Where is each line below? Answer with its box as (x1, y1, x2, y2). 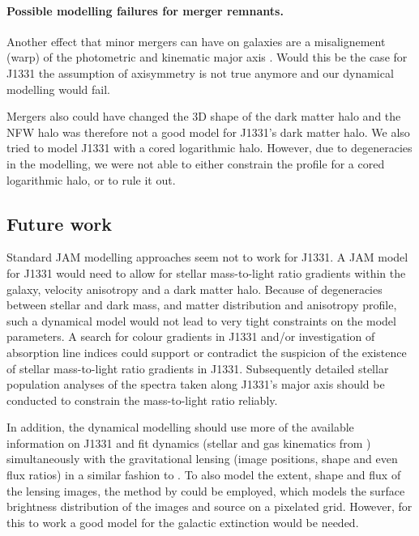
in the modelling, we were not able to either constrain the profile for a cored (6, 155, 385, 172)
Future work (6, 211, 113, 236)
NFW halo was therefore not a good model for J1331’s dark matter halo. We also (6, 123, 410, 140)
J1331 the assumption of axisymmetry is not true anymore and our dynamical (6, 64, 394, 81)
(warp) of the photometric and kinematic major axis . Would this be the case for (6, 49, 408, 66)
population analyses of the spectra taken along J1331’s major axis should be (6, 376, 385, 393)
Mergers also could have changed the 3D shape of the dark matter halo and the (6, 108, 401, 125)
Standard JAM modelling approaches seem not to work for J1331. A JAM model (6, 249, 408, 266)
